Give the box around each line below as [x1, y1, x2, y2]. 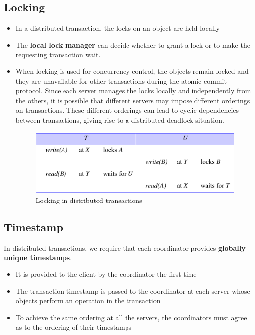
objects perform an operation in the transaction [15, 295, 161, 306]
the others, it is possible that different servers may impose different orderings [15, 95, 250, 105]
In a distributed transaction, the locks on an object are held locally [15, 23, 220, 33]
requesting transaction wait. [15, 49, 101, 60]
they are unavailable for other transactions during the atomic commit [15, 75, 227, 86]
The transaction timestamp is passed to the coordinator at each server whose [15, 285, 250, 296]
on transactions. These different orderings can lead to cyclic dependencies [15, 105, 239, 115]
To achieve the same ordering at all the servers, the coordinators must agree [15, 312, 247, 322]
